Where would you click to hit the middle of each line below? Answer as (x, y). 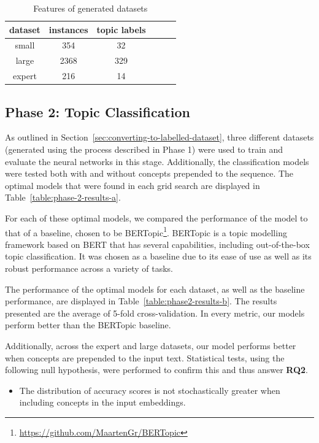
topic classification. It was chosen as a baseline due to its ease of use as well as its (158, 256)
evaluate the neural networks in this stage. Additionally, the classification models (157, 161)
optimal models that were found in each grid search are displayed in (133, 185)
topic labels (121, 29)
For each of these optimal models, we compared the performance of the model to (156, 218)
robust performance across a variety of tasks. (89, 268)
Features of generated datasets (90, 8)
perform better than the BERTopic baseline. (88, 325)
